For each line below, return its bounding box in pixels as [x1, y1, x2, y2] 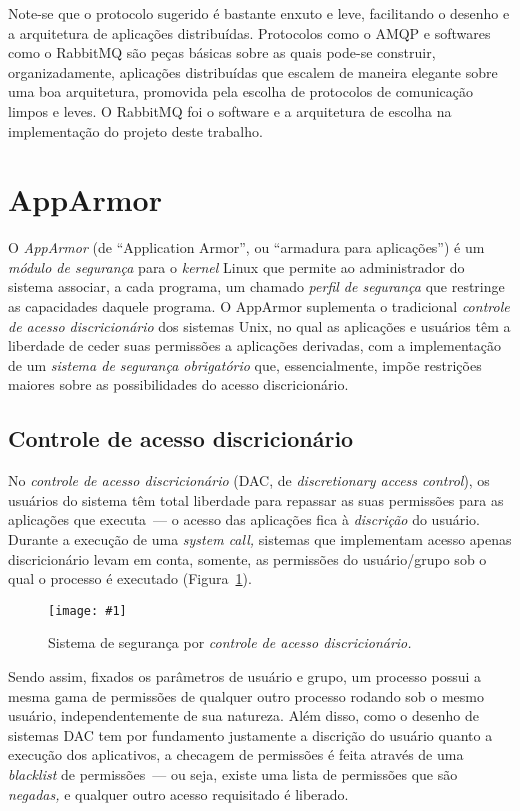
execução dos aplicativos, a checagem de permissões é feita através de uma [8, 744, 464, 765]
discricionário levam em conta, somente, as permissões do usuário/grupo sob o [8, 548, 487, 569]
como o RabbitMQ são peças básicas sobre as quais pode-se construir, [8, 42, 436, 63]
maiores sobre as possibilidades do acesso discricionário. [8, 374, 349, 395]
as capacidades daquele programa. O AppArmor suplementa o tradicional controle [8, 296, 510, 317]
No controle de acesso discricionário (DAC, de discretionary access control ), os [8, 470, 490, 491]
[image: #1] [48, 603, 127, 618]
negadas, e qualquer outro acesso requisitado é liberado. [8, 783, 349, 804]
